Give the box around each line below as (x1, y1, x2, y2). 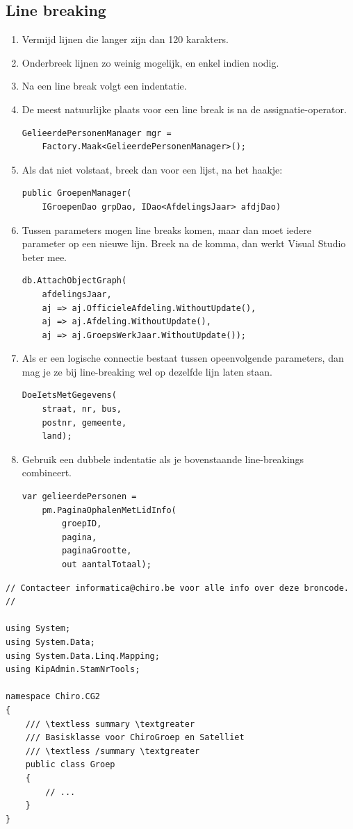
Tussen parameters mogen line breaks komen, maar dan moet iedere (22, 222, 311, 237)
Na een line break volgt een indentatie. (22, 78, 187, 93)
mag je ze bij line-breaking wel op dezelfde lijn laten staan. (22, 364, 273, 378)
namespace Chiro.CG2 (6, 692, 101, 702)
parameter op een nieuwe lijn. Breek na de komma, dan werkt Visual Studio (22, 236, 346, 251)
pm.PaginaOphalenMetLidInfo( (42, 505, 176, 515)
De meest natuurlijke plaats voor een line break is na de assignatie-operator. (22, 101, 347, 116)
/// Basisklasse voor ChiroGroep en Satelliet (25, 732, 245, 743)
